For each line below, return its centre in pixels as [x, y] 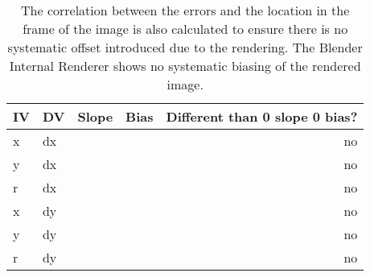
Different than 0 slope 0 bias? [262, 116]
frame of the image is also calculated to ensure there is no [185, 29]
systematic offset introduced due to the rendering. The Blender [185, 47]
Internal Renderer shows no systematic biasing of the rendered [185, 66]
